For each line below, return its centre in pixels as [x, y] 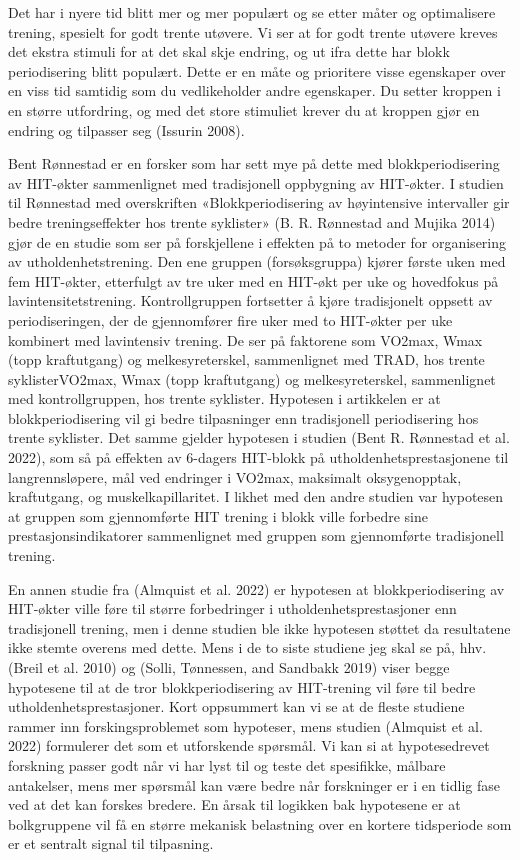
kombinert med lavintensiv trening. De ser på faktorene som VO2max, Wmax [245, 339]
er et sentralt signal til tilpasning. [111, 843]
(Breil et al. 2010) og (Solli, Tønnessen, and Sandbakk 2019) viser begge [229, 667]
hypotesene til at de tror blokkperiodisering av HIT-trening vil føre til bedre [242, 686]
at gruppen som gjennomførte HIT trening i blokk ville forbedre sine [218, 515]
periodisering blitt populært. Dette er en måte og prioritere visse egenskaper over [257, 70]
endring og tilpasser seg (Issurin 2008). [126, 129]
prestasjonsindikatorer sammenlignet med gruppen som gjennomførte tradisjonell [256, 535]
